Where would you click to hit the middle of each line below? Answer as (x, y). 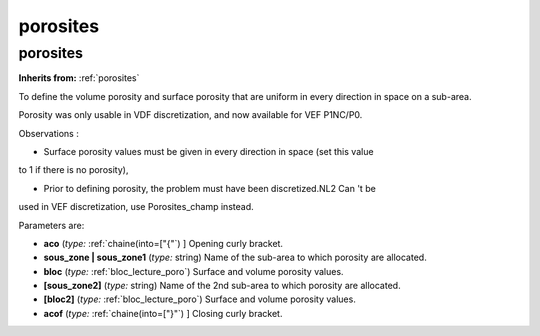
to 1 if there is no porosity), (73, 170)
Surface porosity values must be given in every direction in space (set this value (208, 151)
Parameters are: (51, 225)
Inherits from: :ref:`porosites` (79, 78)
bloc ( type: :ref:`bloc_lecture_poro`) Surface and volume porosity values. (193, 271)
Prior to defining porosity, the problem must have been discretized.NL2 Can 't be (210, 188)
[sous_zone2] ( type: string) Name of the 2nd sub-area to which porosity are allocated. (222, 286)
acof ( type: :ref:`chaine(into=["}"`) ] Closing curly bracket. (163, 313)
